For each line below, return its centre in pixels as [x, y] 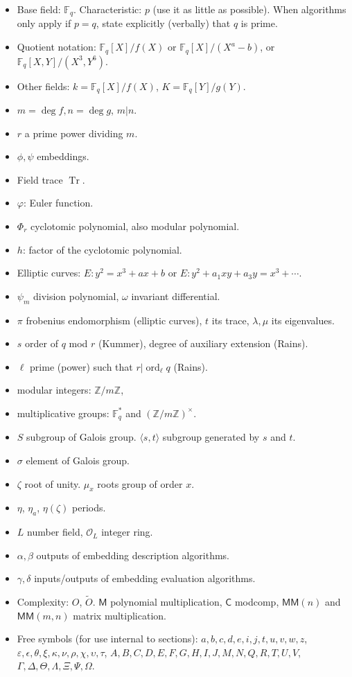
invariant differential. [176, 296]
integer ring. [127, 532]
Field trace [40, 179]
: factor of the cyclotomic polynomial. [102, 249]
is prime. [259, 23]
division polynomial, [76, 296]
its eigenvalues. [303, 320]
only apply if [44, 23]
